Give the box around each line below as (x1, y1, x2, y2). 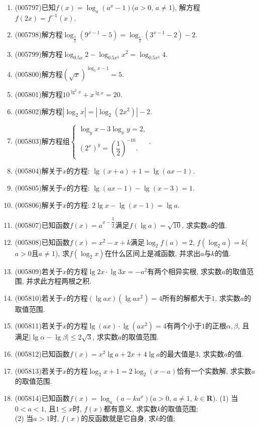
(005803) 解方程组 (15, 135, 70, 146)
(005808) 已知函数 (15, 236, 70, 247)
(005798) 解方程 (15, 29, 63, 40)
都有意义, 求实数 (103, 403, 158, 413)
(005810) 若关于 (15, 292, 63, 303)
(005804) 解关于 (15, 165, 63, 176)
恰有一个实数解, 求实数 (177, 365, 251, 376)
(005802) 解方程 (15, 106, 63, 116)
